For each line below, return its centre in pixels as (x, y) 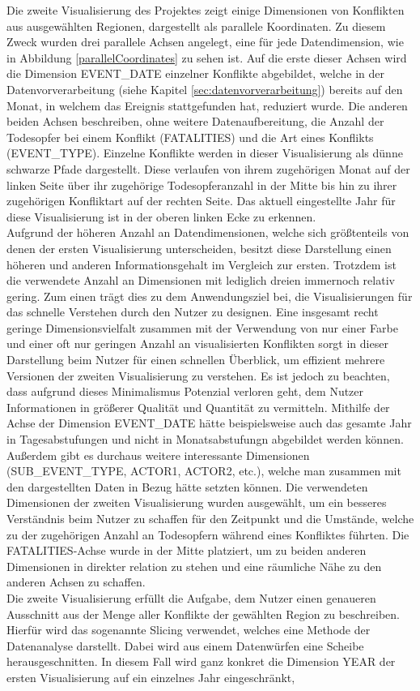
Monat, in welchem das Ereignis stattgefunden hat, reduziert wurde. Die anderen (207, 105)
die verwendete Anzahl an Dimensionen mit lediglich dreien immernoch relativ (201, 280)
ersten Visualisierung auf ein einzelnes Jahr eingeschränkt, (151, 677)
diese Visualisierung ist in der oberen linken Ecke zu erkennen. (161, 216)
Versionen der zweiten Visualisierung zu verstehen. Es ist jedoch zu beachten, (198, 375)
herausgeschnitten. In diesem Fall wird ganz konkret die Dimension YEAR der (201, 661)
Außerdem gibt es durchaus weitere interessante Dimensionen (158, 455)
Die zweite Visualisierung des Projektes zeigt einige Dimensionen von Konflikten (206, 10)
